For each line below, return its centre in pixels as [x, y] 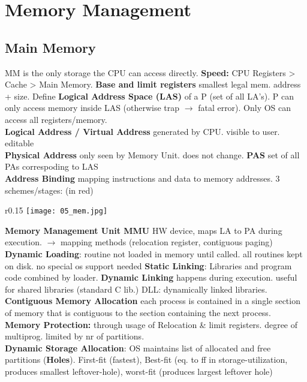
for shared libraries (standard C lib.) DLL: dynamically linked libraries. [136, 289]
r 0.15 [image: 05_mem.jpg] [56, 210]
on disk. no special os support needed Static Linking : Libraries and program [148, 265]
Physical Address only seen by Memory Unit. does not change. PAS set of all [152, 154]
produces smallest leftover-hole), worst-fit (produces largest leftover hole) [139, 371]
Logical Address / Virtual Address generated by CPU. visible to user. [142, 131]
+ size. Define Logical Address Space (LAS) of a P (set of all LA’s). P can [149, 96]
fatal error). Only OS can [245, 108]
